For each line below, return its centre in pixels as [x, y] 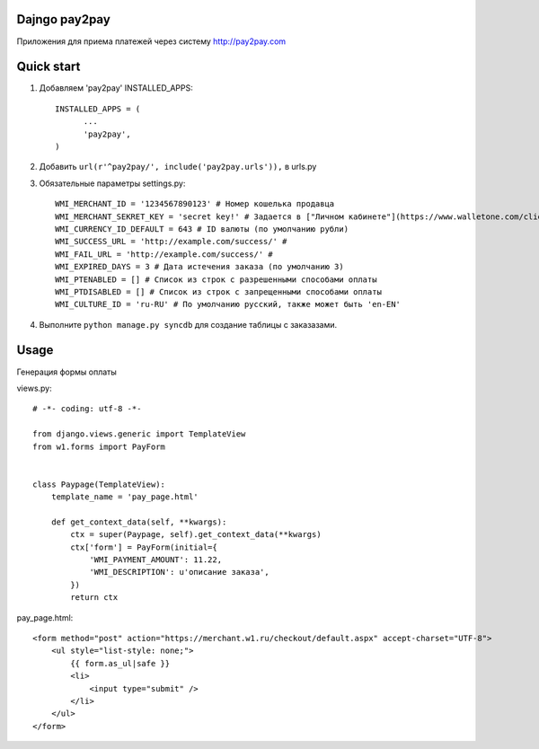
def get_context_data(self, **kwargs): [139, 522]
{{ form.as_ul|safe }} [120, 663]
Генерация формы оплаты [66, 372]
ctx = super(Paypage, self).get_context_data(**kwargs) [196, 535]
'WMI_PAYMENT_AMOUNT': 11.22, [156, 560]
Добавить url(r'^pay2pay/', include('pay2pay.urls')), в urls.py [178, 167]
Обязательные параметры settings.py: [112, 183]
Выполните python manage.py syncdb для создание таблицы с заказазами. [188, 324]
